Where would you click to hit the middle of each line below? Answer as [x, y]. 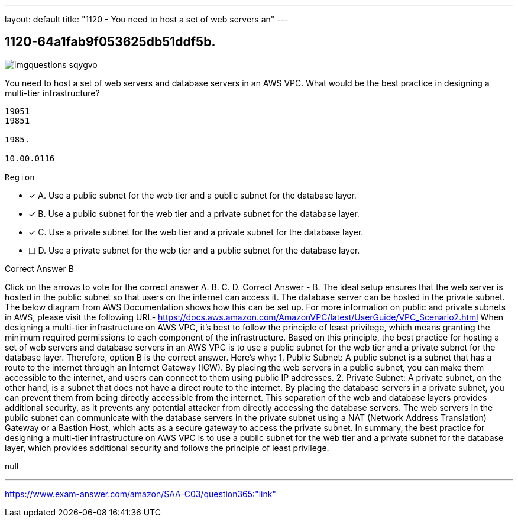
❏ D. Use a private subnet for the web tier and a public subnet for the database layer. [194, 250]
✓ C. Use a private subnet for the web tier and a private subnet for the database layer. [196, 232]
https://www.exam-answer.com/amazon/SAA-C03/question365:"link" [140, 494]
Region [20, 177]
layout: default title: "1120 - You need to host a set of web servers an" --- [147, 19]
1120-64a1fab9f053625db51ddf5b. [110, 42]
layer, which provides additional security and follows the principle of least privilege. [167, 448]
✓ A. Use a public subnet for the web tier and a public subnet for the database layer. [192, 195]
